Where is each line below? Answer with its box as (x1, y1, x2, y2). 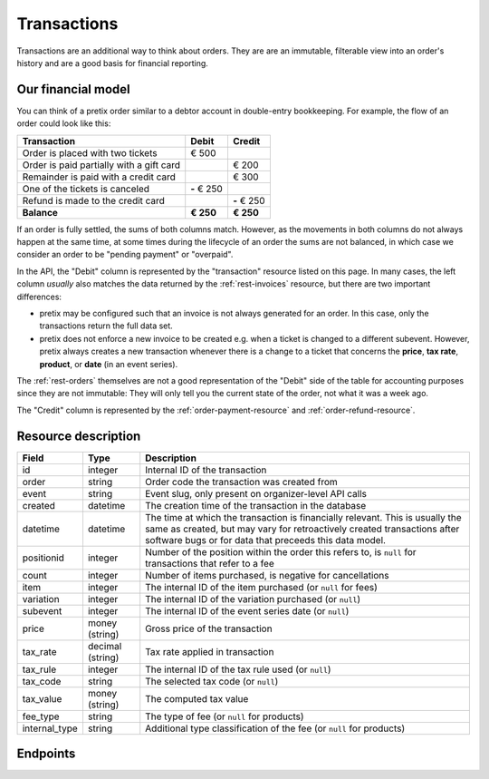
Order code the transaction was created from (145, 475, 339, 488)
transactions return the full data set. (39, 320, 174, 331)
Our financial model (16, 82, 130, 97)
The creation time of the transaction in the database (145, 499, 367, 511)
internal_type (22, 722, 79, 735)
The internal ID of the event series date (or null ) (145, 604, 350, 617)
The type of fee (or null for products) (145, 710, 304, 723)
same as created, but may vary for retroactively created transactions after (145, 522, 460, 535)
